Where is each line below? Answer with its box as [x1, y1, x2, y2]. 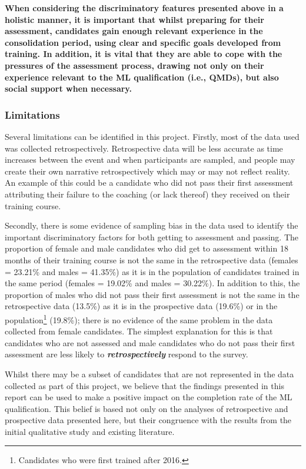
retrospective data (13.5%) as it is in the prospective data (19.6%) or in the [5, 300, 278, 312]
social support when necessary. [5, 82, 132, 95]
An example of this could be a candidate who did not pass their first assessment [5, 176, 294, 189]
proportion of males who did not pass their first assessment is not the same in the [5, 288, 300, 300]
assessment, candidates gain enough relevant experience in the [5, 25, 263, 37]
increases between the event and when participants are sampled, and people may [5, 153, 295, 166]
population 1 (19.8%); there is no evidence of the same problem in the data [5, 311, 273, 326]
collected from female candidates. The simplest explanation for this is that [5, 325, 273, 337]
